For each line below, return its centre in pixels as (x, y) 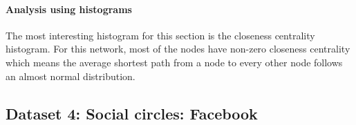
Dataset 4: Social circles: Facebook (132, 113)
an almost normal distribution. (71, 76)
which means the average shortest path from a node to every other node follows (174, 62)
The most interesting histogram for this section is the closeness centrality (160, 35)
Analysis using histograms (69, 9)
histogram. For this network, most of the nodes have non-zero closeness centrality (178, 49)
